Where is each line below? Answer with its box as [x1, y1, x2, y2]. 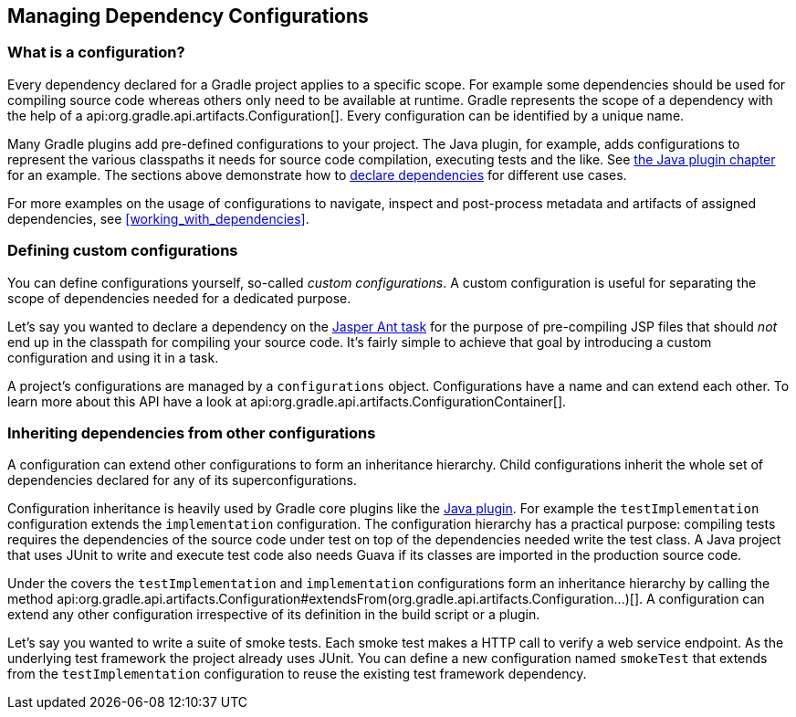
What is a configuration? [7, 43, 185, 62]
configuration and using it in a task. [7, 349, 219, 365]
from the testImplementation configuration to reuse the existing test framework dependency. [7, 666, 587, 682]
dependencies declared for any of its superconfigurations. [7, 472, 357, 489]
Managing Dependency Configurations [7, 5, 369, 27]
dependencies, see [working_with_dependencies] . [7, 210, 309, 227]
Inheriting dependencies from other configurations [7, 423, 376, 442]
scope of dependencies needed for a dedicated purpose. [7, 290, 351, 306]
